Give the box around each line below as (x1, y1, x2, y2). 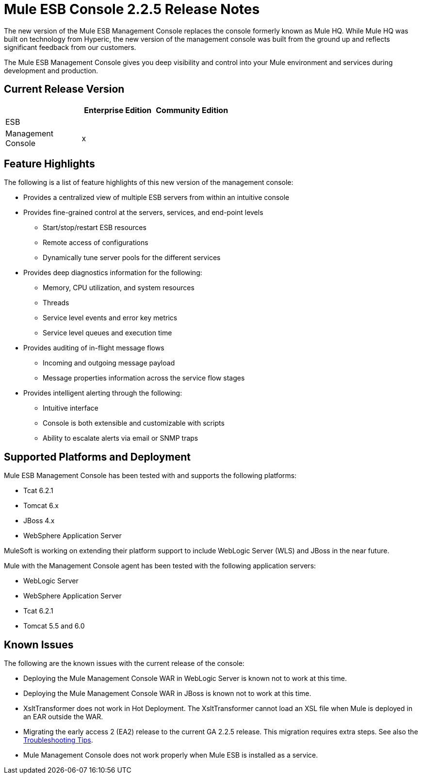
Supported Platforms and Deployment (4, 450, 191, 463)
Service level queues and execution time (43, 329, 172, 337)
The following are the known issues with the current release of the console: (4, 659, 244, 668)
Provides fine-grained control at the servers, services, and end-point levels (23, 208, 263, 217)
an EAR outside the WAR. (23, 712, 103, 721)
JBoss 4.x (23, 516, 55, 525)
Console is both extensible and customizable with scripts (43, 419, 225, 428)
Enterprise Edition (84, 105, 152, 115)
